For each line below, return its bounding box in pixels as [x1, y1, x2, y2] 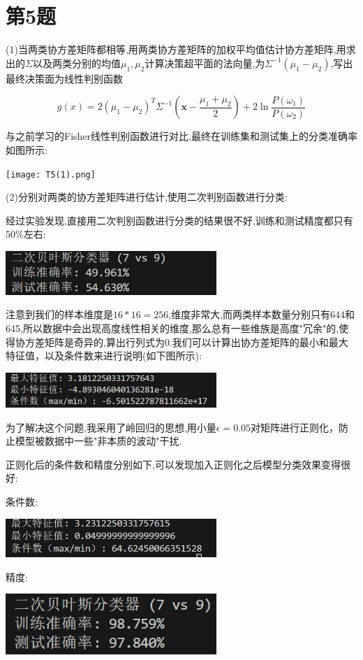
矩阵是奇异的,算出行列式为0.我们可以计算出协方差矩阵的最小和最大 [44, 334, 348, 349]
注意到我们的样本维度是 [6, 307, 113, 322]
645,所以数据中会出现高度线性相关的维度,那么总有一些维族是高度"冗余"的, [6, 320, 339, 335]
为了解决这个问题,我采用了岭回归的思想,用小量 [6, 419, 216, 434]
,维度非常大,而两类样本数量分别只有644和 [168, 307, 355, 322]
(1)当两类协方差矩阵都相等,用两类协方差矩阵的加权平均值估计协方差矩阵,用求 [6, 42, 356, 57]
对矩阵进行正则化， [251, 419, 339, 434]
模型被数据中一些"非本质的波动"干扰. [15, 433, 182, 448]
